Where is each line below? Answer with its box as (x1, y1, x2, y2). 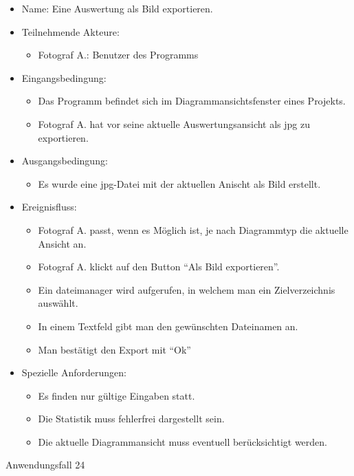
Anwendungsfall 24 (5, 457, 85, 472)
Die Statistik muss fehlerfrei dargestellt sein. (38, 411, 225, 426)
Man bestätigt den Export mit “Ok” (38, 342, 191, 356)
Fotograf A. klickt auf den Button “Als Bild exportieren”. (38, 259, 280, 274)
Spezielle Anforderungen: (21, 365, 126, 380)
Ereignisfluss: (21, 199, 77, 214)
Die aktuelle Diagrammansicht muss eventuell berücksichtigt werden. (38, 434, 327, 448)
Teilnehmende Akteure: (21, 24, 120, 39)
